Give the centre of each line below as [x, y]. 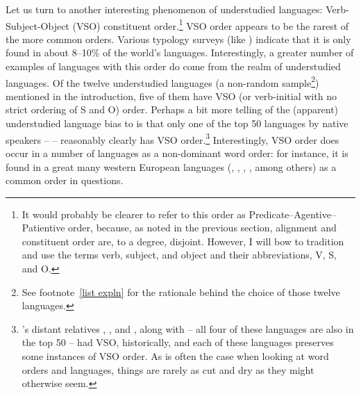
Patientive [43, 228]
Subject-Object [37, 25]
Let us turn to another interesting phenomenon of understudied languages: [164, 9]
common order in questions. [65, 180]
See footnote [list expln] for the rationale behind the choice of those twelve [181, 292]
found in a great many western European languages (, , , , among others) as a [171, 166]
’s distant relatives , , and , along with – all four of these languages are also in [188, 328]
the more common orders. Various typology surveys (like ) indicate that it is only [178, 39]
